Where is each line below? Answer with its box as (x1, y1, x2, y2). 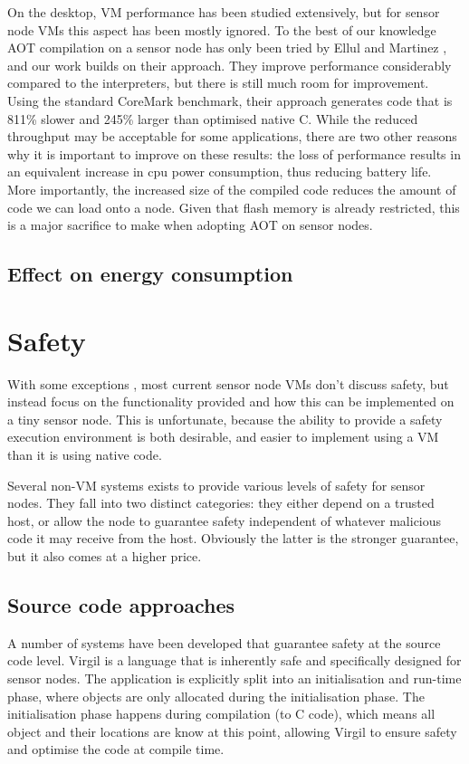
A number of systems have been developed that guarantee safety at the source (7, 633, 441, 652)
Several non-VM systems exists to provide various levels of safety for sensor (7, 475, 426, 494)
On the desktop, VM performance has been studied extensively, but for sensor (7, 3, 440, 21)
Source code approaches (7, 590, 235, 618)
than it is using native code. (7, 445, 162, 463)
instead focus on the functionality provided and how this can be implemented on (7, 392, 455, 411)
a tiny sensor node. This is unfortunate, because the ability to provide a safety (7, 409, 443, 428)
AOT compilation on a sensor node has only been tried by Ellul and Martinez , (7, 38, 447, 57)
